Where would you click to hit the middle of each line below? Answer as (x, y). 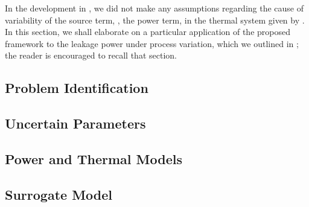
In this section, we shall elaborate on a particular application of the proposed (148, 32)
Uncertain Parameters (75, 123)
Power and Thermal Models (94, 158)
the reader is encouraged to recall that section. (91, 55)
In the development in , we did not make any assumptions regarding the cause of (154, 8)
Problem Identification (77, 88)
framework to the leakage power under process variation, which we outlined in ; (152, 43)
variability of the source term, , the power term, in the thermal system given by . (155, 20)
